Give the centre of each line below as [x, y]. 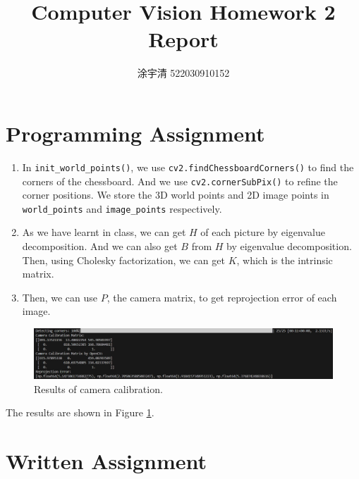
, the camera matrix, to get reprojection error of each [222, 297]
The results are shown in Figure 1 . [80, 412]
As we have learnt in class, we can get [104, 232]
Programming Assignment [135, 133]
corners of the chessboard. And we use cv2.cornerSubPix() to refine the [180, 181]
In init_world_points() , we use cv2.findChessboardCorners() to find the [188, 167]
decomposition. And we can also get [100, 246]
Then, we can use [60, 297]
